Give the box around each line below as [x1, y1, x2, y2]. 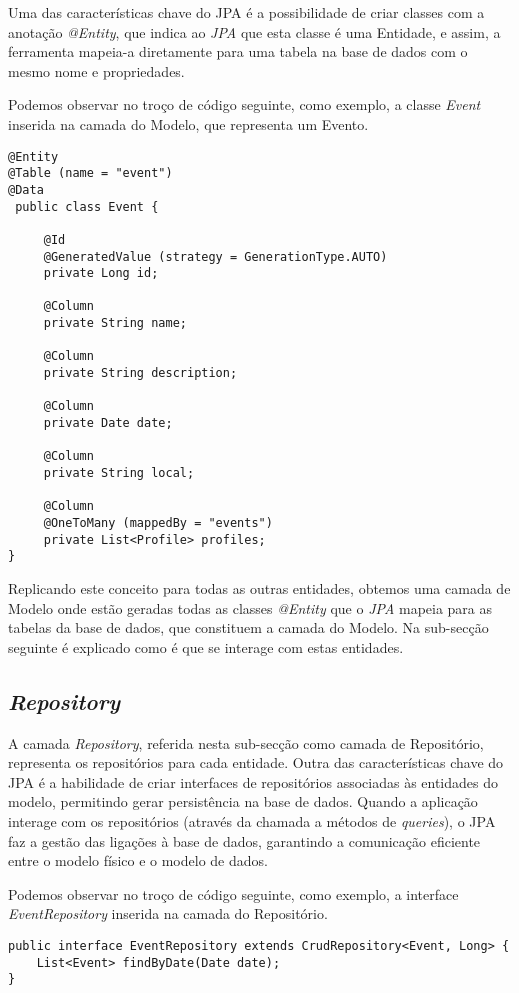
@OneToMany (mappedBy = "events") [43, 516, 273, 530]
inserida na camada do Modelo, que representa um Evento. [8, 113, 369, 134]
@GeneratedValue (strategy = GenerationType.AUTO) [43, 249, 388, 264]
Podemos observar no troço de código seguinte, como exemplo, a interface [8, 883, 459, 904]
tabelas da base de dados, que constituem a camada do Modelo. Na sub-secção [8, 617, 489, 638]
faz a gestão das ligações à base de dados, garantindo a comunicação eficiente [8, 830, 481, 851]
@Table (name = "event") [8, 166, 173, 181]
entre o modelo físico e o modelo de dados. [8, 850, 268, 871]
